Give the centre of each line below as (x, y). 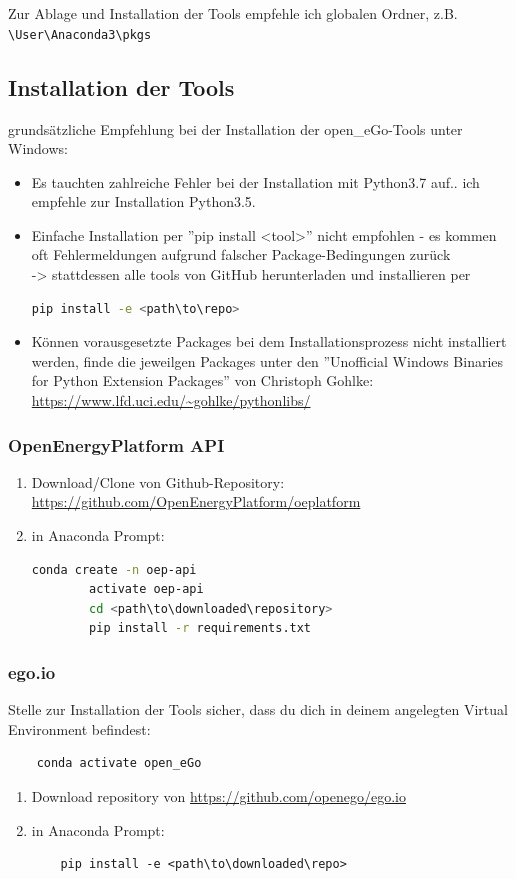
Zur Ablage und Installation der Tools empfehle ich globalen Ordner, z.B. (233, 13)
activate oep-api (146, 589)
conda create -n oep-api (114, 569)
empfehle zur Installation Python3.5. (143, 201)
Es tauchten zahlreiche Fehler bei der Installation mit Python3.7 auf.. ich (255, 181)
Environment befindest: (79, 728)
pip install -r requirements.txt (200, 628)
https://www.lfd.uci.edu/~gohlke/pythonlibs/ (171, 400)
